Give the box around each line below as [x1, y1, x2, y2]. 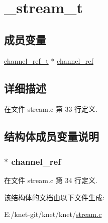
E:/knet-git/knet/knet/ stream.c [4, 209, 102, 219]
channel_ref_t [4, 55, 49, 66]
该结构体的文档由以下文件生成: [4, 192, 104, 202]
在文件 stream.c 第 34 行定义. [4, 174, 97, 185]
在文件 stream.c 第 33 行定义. [4, 104, 97, 114]
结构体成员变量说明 [4, 128, 99, 144]
